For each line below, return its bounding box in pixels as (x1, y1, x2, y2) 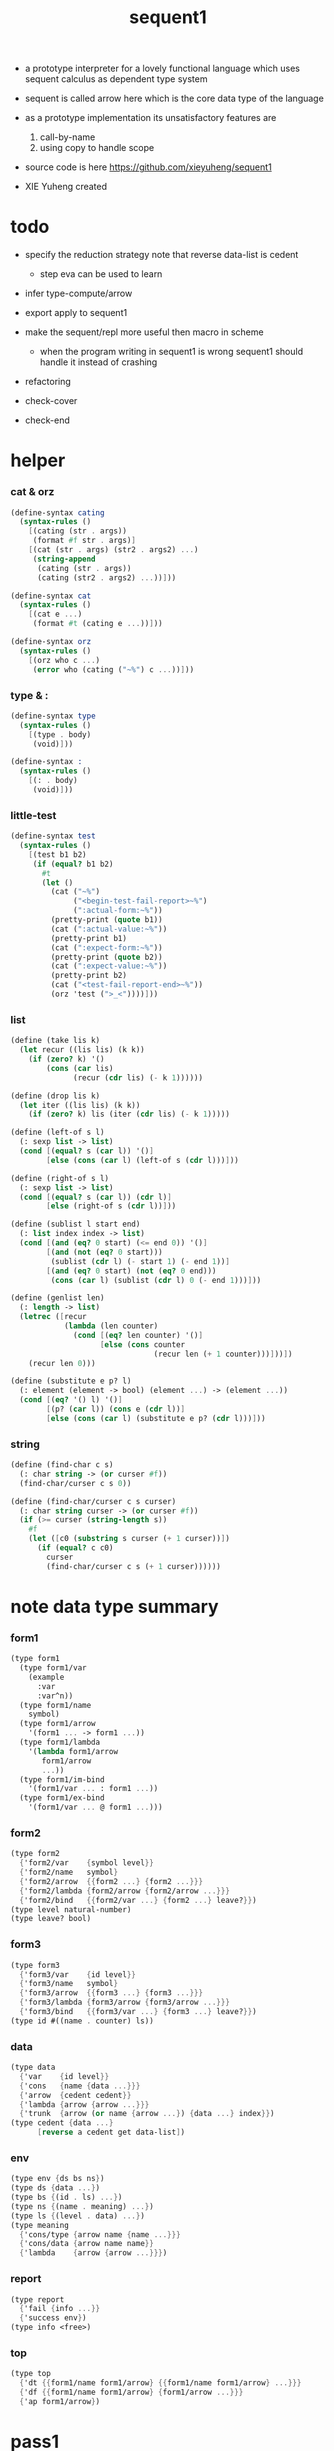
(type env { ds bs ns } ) (10, 2174, 105, 2184)
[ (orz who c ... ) (28, 655, 101, 665)
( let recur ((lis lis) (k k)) (19, 1045, 145, 1055)
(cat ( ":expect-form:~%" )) (50, 942, 163, 953)
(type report (10, 2294, 65, 2305)
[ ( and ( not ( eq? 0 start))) (46, 1247, 163, 1257)
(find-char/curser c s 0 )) (19, 1478, 132, 1488)
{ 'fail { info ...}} (19, 2304, 101, 2314)
